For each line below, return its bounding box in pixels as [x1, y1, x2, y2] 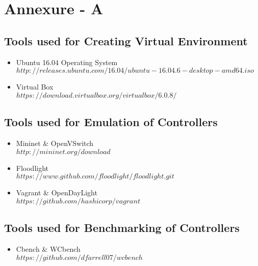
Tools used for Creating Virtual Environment [4, 33, 248, 48]
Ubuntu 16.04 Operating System [16, 56, 118, 67]
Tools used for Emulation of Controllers [4, 114, 218, 130]
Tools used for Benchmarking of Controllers [4, 220, 240, 235]
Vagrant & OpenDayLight [16, 187, 97, 198]
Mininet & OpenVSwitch [16, 137, 94, 148]
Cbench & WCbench [16, 243, 81, 254]
